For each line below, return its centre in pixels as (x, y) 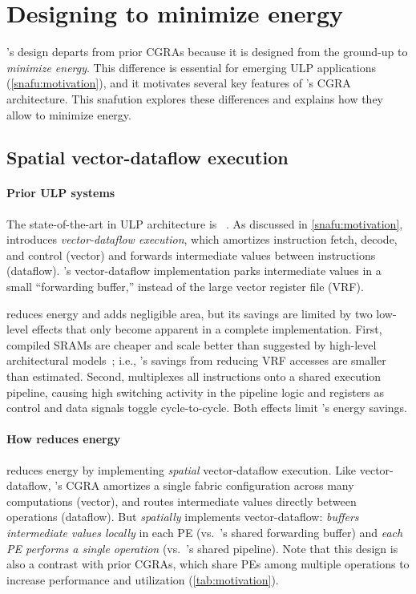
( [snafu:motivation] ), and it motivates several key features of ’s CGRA (179, 83)
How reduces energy (64, 439)
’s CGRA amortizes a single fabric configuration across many (204, 485)
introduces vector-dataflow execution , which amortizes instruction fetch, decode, (202, 239)
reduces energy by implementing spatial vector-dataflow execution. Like (182, 469)
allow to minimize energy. (69, 114)
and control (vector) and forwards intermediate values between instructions (191, 255)
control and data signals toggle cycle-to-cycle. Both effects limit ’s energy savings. (207, 408)
